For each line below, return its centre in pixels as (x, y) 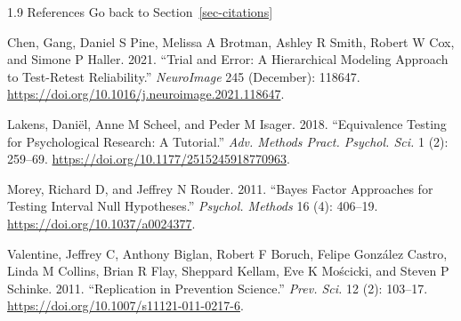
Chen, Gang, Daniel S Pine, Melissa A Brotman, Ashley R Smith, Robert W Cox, (231, 41)
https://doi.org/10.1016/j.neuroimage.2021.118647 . (146, 94)
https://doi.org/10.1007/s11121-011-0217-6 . (125, 305)
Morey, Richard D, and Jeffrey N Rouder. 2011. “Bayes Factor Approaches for (220, 188)
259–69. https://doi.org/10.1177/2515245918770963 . (149, 159)
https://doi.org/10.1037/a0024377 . (101, 223)
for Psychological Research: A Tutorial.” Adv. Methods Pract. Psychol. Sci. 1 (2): (228, 141)
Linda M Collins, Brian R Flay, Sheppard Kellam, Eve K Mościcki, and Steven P (228, 271)
